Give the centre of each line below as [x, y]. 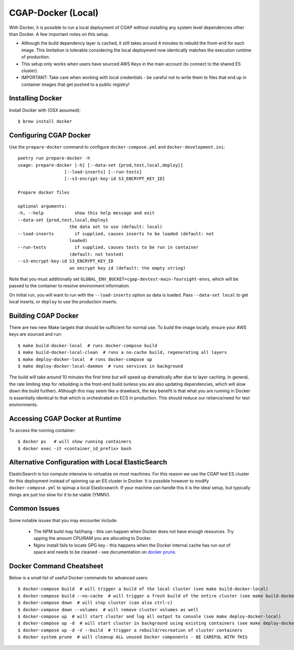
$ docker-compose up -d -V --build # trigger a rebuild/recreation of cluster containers [130, 630]
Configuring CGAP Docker [50, 135]
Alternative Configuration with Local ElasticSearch [88, 462]
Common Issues [34, 509]
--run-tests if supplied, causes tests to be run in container [108, 247]
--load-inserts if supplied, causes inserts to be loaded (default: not [116, 234]
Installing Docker [36, 98]
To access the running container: [42, 430]
